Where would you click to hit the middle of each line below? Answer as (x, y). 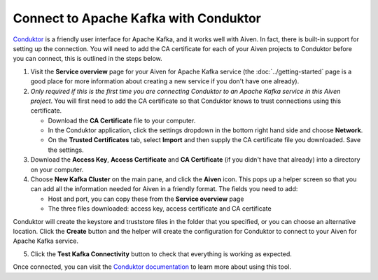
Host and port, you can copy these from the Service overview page (146, 199)
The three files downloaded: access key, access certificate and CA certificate (160, 209)
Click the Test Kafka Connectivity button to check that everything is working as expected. (161, 254)
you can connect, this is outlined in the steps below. (87, 59)
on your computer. (57, 169)
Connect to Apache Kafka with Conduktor (137, 18)
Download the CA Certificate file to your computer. (122, 120)
